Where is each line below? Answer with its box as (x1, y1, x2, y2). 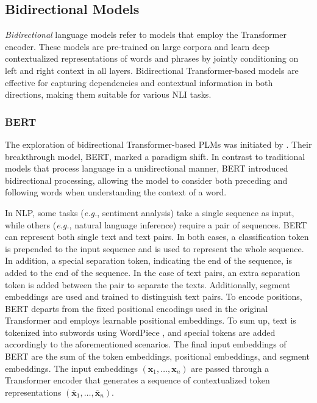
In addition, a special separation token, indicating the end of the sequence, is (5, 254, 292, 267)
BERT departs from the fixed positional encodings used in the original (5, 302, 268, 314)
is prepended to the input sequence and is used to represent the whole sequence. (5, 242, 304, 255)
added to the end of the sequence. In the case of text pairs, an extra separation (5, 266, 301, 278)
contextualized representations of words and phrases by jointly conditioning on (5, 52, 299, 65)
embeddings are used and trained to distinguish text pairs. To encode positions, (5, 290, 302, 303)
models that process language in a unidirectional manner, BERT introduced (5, 162, 288, 175)
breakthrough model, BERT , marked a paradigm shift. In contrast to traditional (5, 150, 305, 162)
